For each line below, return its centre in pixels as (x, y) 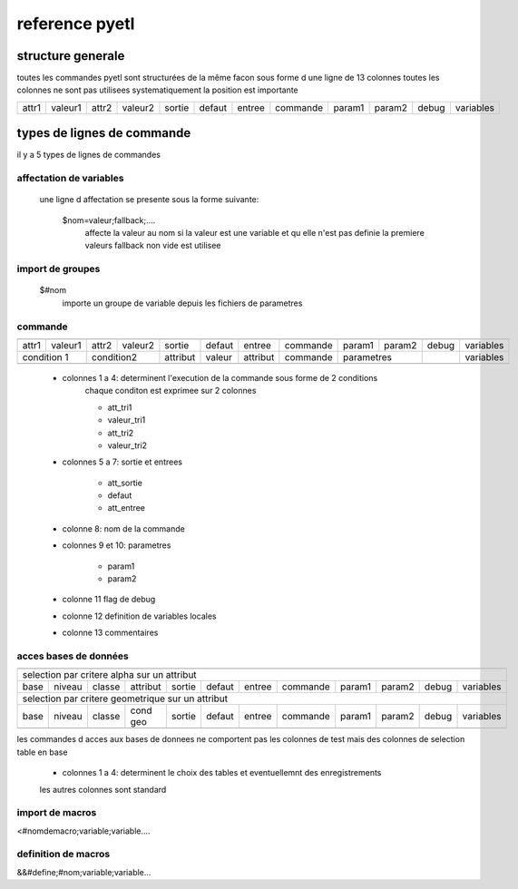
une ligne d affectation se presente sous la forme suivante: (149, 200)
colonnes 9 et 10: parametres (117, 545)
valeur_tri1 (127, 420)
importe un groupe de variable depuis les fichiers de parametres (182, 303)
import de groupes (59, 269)
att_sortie (125, 483)
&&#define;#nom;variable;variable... (84, 872)
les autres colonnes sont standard (103, 789)
